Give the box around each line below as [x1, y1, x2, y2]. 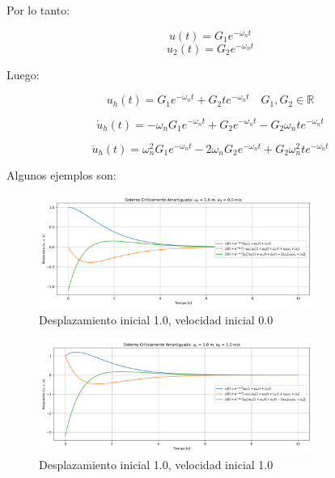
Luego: [6, 66, 40, 82]
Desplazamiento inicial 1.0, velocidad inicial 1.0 [39, 456, 274, 473]
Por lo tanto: [6, 2, 70, 18]
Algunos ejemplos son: [6, 166, 117, 183]
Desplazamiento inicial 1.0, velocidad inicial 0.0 [39, 311, 274, 328]
